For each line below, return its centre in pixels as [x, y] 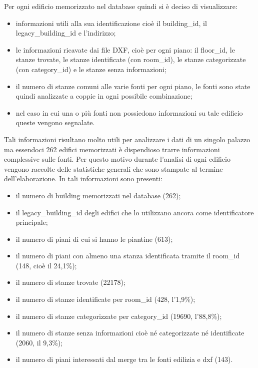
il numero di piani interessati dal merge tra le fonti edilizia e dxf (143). [124, 359]
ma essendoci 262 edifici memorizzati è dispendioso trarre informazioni [112, 149]
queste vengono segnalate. [55, 122]
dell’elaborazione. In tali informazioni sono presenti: [83, 178]
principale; [32, 222]
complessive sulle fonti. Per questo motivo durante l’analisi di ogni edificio [117, 159]
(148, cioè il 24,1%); [46, 265]
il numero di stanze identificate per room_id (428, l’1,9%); [105, 299]
